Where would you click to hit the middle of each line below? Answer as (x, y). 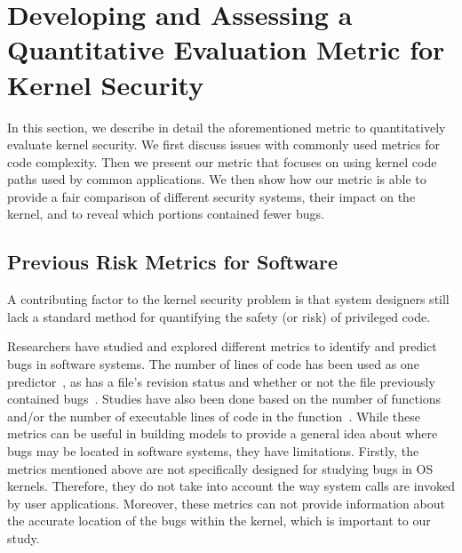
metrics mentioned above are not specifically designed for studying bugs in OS (220, 468)
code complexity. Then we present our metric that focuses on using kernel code (222, 161)
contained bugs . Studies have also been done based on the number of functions (224, 399)
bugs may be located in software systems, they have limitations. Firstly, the (213, 451)
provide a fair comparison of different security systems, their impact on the (211, 196)
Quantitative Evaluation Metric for (226, 49)
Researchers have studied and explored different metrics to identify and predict (222, 346)
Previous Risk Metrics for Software (173, 262)
